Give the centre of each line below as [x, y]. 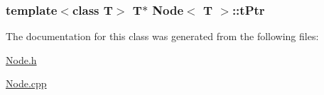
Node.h [21, 59]
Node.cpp [26, 83]
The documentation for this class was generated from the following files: [162, 36]
